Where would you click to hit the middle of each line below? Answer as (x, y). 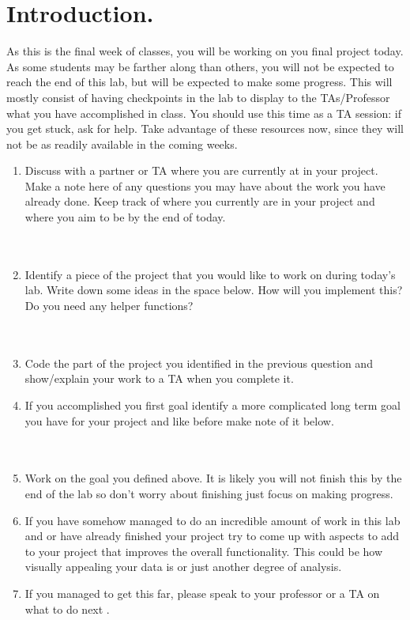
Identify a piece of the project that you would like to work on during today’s (210, 274)
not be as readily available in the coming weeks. (122, 144)
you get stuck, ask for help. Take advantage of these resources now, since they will (205, 129)
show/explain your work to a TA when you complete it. (159, 378)
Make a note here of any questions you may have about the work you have (205, 185)
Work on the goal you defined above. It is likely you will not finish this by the (213, 478)
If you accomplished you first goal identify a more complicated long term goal (213, 405)
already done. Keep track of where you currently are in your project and (200, 201)
